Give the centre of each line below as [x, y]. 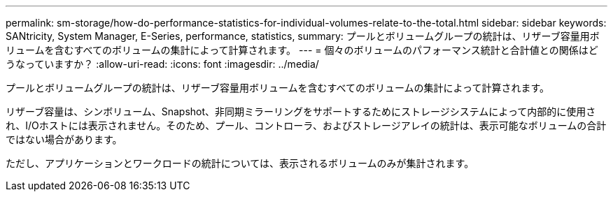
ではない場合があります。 [64, 139]
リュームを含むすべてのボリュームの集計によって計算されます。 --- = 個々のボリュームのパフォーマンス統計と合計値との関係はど [302, 50]
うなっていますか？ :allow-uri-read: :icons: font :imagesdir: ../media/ [162, 64]
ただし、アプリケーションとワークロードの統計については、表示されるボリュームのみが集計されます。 [240, 163]
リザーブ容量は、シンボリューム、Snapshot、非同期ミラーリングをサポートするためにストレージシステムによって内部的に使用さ [301, 111]
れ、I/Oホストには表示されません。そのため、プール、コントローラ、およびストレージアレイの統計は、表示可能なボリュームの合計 [306, 125]
